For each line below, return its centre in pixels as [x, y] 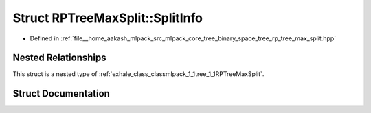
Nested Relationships [59, 58]
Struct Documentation [61, 93]
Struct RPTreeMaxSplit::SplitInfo [108, 18]
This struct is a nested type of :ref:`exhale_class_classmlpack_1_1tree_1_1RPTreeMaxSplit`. [138, 74]
